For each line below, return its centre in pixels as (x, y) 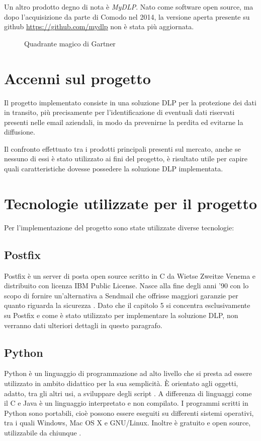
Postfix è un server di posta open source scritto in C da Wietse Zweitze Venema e (130, 275)
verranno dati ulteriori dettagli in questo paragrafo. (83, 325)
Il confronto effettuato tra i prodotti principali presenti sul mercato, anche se (122, 148)
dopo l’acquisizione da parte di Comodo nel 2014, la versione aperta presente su (127, 16)
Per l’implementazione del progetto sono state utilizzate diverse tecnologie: (119, 227)
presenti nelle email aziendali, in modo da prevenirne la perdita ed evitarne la (124, 122)
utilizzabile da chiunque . (43, 432)
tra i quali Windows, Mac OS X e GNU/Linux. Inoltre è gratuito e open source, (127, 423)
